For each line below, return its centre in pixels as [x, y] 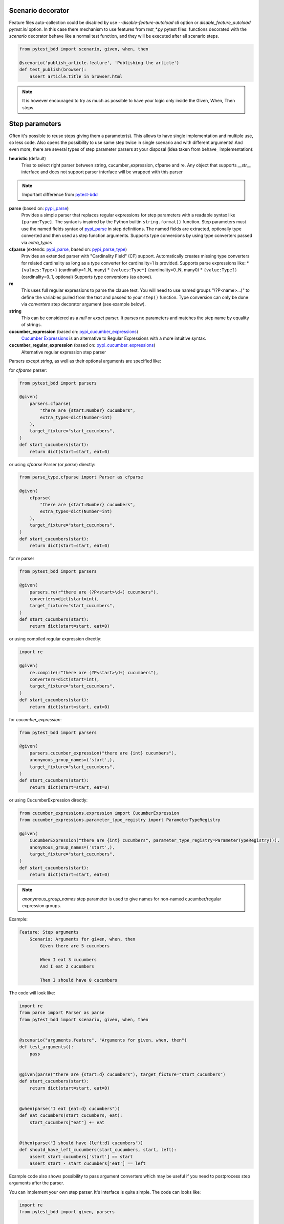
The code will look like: [32, 993]
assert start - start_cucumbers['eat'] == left [88, 1163]
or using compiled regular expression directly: [55, 639]
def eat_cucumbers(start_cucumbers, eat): [71, 1116]
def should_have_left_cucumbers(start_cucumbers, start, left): [98, 1150]
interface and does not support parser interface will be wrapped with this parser [102, 172]
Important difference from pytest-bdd [60, 195]
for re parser [22, 559]
